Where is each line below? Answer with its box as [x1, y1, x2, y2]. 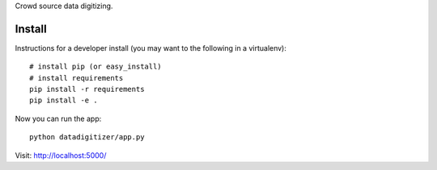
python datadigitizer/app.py [29, 133, 145, 142]
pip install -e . [29, 96, 98, 105]
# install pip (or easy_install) [29, 62, 162, 72]
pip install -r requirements [29, 85, 145, 94]
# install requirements [29, 73, 124, 82]
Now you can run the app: [15, 114, 102, 123]
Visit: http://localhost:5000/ [15, 150, 107, 160]
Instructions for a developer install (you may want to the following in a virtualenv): [15, 43, 287, 52]
